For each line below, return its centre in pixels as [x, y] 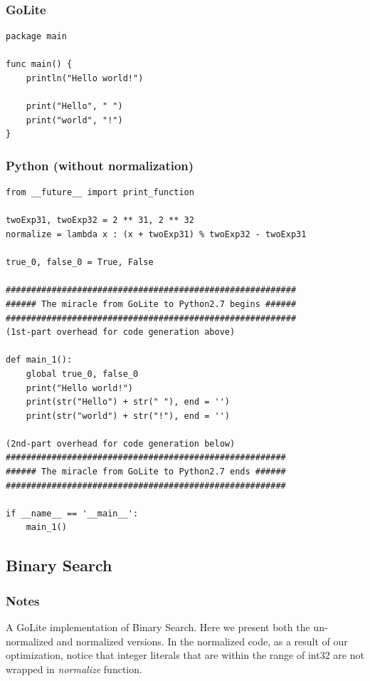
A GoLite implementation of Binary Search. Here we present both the [158, 627]
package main [36, 37]
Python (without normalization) [100, 165]
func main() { [39, 64]
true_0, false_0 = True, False [80, 262]
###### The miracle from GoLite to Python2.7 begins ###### [151, 304]
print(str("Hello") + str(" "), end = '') [128, 402]
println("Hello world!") [85, 78]
